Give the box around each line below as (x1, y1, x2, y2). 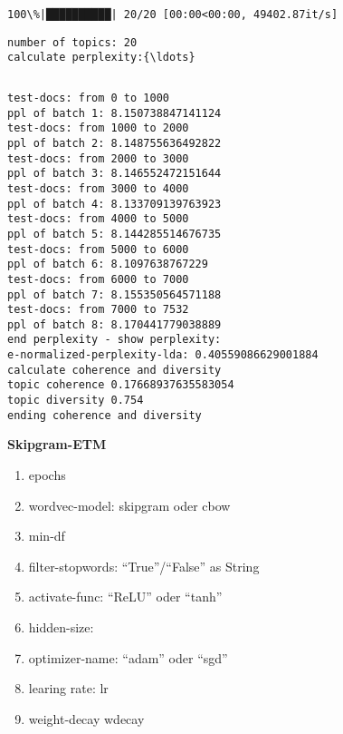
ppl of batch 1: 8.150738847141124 (7, 106, 222, 120)
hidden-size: (28, 617, 94, 636)
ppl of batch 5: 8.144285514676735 (7, 227, 222, 240)
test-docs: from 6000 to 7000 (7, 272, 189, 286)
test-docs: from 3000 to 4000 (7, 181, 189, 195)
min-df (28, 526, 65, 545)
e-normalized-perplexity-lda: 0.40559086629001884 (7, 348, 319, 362)
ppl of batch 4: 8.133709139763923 (7, 197, 222, 210)
